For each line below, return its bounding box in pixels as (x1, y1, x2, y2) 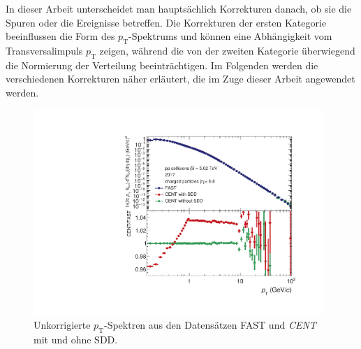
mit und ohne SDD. (34, 332, 118, 346)
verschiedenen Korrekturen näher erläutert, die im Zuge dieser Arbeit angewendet (6, 71, 355, 86)
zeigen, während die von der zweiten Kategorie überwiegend (99, 43, 355, 57)
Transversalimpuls (6, 43, 83, 57)
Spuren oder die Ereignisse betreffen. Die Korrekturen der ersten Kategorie (6, 15, 327, 29)
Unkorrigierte (34, 317, 91, 332)
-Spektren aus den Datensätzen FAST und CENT (103, 317, 316, 332)
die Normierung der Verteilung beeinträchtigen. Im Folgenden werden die (6, 57, 318, 72)
